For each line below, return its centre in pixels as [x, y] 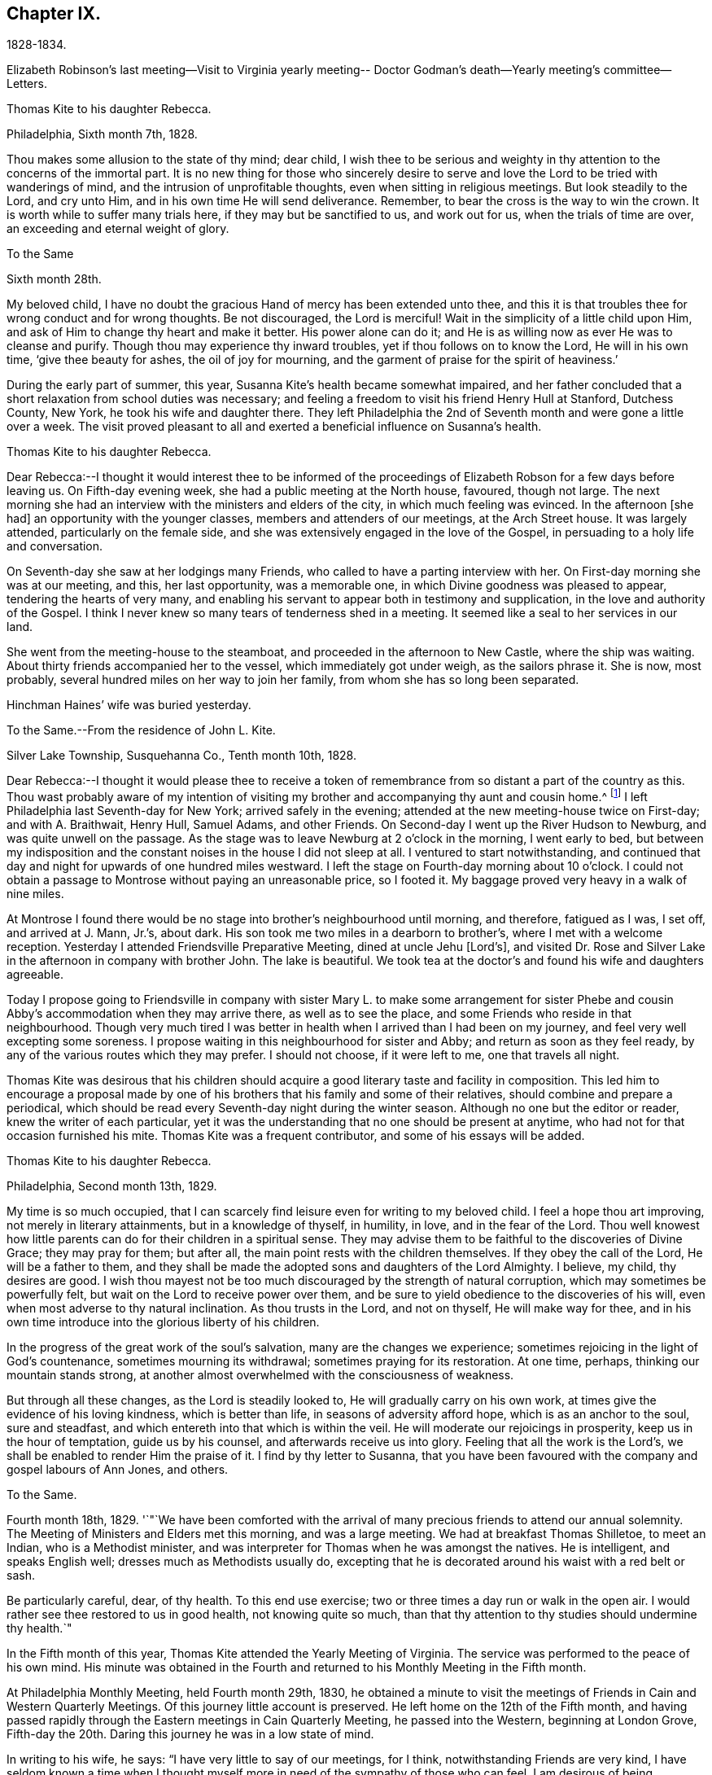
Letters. [27, 84]
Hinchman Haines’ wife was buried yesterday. [129, 705]
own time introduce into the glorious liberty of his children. [163, 1322]
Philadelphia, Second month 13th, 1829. [112, 1186]
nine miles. [35, 894]
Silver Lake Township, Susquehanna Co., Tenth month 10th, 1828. [181, 756]
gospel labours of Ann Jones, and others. [118, 1470]
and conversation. [55, 546]
